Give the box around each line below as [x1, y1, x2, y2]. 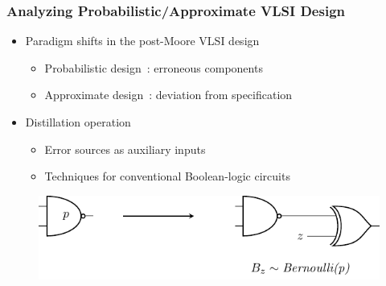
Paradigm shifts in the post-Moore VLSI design [25, 32, 260, 49]
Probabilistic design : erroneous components [44, 59, 263, 76]
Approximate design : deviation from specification [44, 86, 293, 103]
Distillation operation [25, 114, 131, 130]
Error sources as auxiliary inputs [44, 140, 206, 157]
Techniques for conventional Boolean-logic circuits [44, 168, 290, 184]
